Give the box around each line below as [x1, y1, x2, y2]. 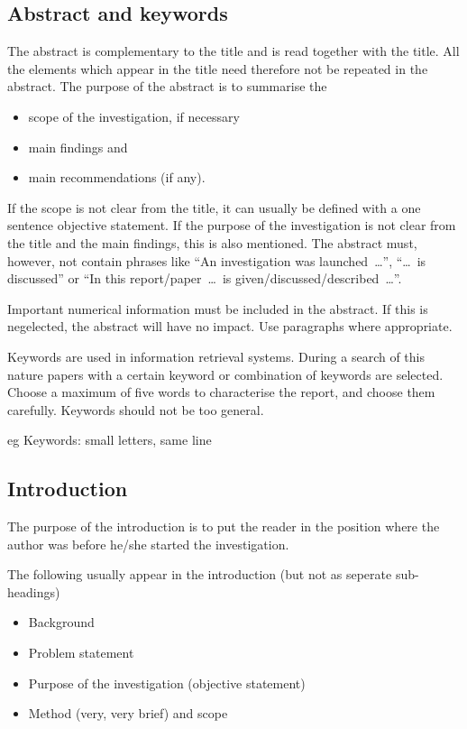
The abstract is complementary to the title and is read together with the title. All [7, 42, 460, 60]
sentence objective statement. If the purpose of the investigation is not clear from [7, 216, 456, 235]
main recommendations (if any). [28, 168, 206, 187]
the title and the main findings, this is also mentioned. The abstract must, [7, 233, 417, 252]
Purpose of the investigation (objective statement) [28, 673, 306, 692]
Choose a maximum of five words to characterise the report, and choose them [7, 383, 435, 401]
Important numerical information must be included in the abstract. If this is [7, 299, 428, 318]
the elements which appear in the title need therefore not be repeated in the [7, 59, 428, 78]
